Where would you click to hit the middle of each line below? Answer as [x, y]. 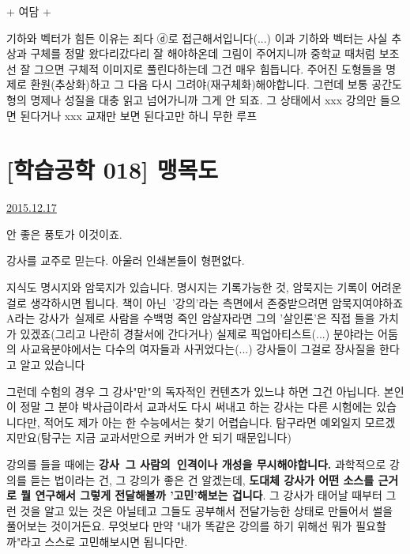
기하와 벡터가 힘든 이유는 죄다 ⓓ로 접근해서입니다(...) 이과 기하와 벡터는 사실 [197, 38]
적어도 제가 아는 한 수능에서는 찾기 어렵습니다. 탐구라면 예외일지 [203, 422]
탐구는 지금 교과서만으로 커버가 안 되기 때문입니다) [166, 437]
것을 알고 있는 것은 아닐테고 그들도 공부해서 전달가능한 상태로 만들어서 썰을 [207, 510]
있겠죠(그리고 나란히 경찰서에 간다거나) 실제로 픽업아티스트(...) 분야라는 [197, 333]
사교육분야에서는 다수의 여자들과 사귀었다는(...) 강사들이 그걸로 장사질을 [198, 349]
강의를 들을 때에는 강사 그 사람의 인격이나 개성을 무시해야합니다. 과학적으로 [196, 464]
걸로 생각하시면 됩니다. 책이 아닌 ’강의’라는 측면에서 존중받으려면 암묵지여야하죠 [205, 302]
